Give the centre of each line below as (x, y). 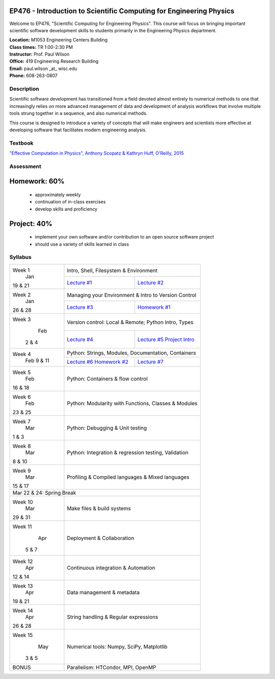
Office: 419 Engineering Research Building (54, 61)
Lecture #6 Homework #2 (98, 362)
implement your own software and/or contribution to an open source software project (125, 237)
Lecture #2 (151, 283)
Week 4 (22, 354)
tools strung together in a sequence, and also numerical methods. (78, 113)
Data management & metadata (103, 592)
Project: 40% (31, 224)
